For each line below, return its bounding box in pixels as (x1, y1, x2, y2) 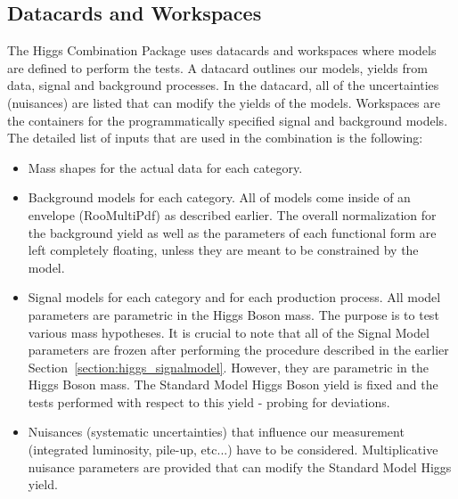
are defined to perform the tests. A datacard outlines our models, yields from (7, 58, 428, 77)
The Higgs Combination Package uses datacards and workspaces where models (7, 41, 437, 60)
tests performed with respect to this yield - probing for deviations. (28, 392, 390, 411)
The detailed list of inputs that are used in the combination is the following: (7, 128, 423, 147)
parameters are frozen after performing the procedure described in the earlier (28, 340, 449, 359)
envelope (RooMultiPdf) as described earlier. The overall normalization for (28, 205, 437, 224)
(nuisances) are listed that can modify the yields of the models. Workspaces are (7, 93, 440, 111)
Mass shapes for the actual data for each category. (28, 158, 303, 176)
